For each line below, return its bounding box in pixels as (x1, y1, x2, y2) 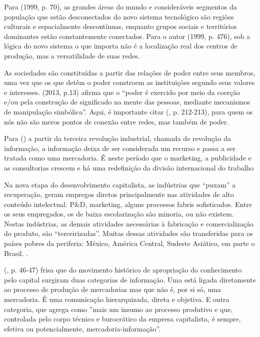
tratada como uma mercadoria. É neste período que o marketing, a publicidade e (4, 152, 251, 163)
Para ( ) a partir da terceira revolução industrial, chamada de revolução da (4, 133, 231, 143)
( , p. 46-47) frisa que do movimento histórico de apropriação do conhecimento (4, 264, 242, 275)
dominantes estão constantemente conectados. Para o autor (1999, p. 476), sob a (4, 30, 250, 41)
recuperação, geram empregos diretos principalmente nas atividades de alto (4, 189, 234, 199)
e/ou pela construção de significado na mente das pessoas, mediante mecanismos (4, 96, 250, 107)
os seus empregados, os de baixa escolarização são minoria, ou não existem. (4, 208, 234, 219)
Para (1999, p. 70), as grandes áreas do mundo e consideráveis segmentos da (4, 1, 237, 11)
